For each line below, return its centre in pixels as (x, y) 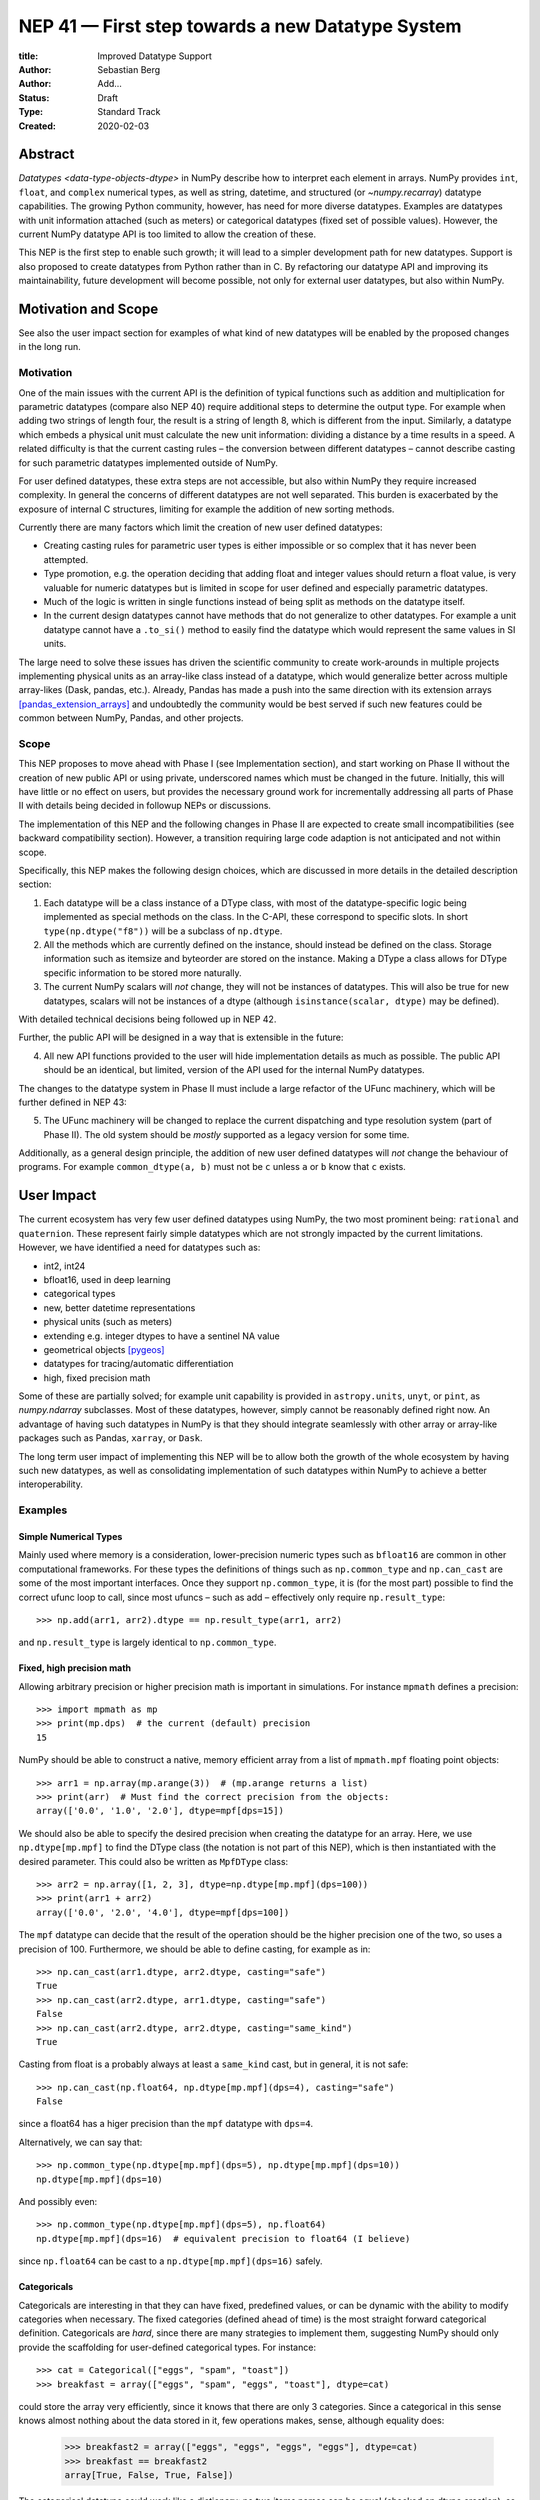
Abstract (46, 154)
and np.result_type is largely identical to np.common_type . (147, 1642)
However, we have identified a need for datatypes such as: (139, 1247)
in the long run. (49, 347)
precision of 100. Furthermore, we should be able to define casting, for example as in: (194, 1949)
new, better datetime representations (119, 1307)
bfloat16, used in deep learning (107, 1279)
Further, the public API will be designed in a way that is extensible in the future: (181, 1037)
